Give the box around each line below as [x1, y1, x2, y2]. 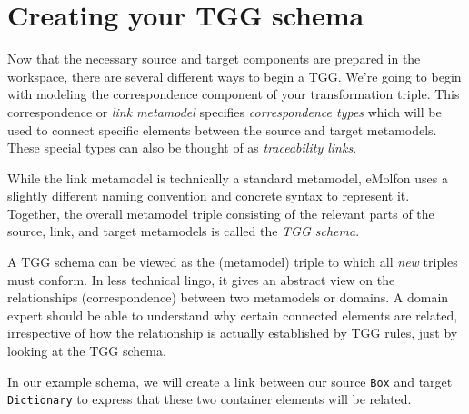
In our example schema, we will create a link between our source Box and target [7, 371, 453, 390]
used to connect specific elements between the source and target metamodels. [7, 120, 437, 139]
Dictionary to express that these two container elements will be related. [7, 389, 412, 409]
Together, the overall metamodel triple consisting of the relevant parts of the [7, 203, 434, 222]
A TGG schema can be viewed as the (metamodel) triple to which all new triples [7, 252, 458, 271]
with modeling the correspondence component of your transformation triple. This [7, 84, 460, 103]
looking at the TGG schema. [7, 341, 166, 360]
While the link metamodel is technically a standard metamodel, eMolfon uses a [7, 168, 448, 187]
